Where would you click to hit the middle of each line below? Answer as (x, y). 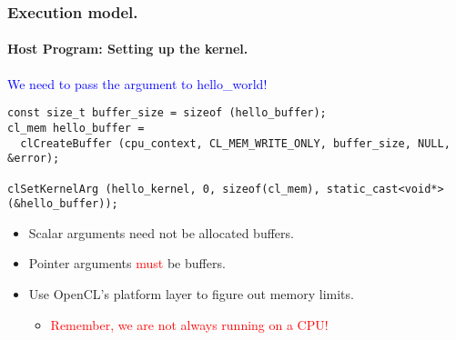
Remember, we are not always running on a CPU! (189, 324)
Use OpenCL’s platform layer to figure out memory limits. (191, 294)
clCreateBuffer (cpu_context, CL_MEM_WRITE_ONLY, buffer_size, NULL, (235, 143)
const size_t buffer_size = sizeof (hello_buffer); (167, 113)
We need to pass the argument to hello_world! (137, 83)
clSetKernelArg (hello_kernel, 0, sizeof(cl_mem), (164, 189)
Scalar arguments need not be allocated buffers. (161, 232)
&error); (34, 159)
